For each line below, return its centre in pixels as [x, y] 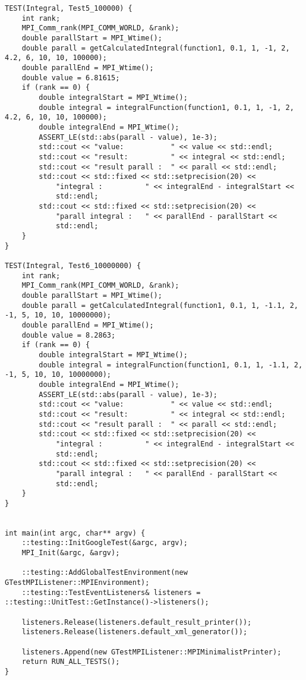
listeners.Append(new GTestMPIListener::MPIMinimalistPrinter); [152, 652]
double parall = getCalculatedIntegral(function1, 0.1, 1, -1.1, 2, [160, 305]
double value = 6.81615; [71, 78]
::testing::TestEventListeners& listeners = [111, 592]
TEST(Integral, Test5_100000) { [69, 8]
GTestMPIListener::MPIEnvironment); [77, 583]
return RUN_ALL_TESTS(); [71, 662]
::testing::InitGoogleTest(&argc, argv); [105, 543]
